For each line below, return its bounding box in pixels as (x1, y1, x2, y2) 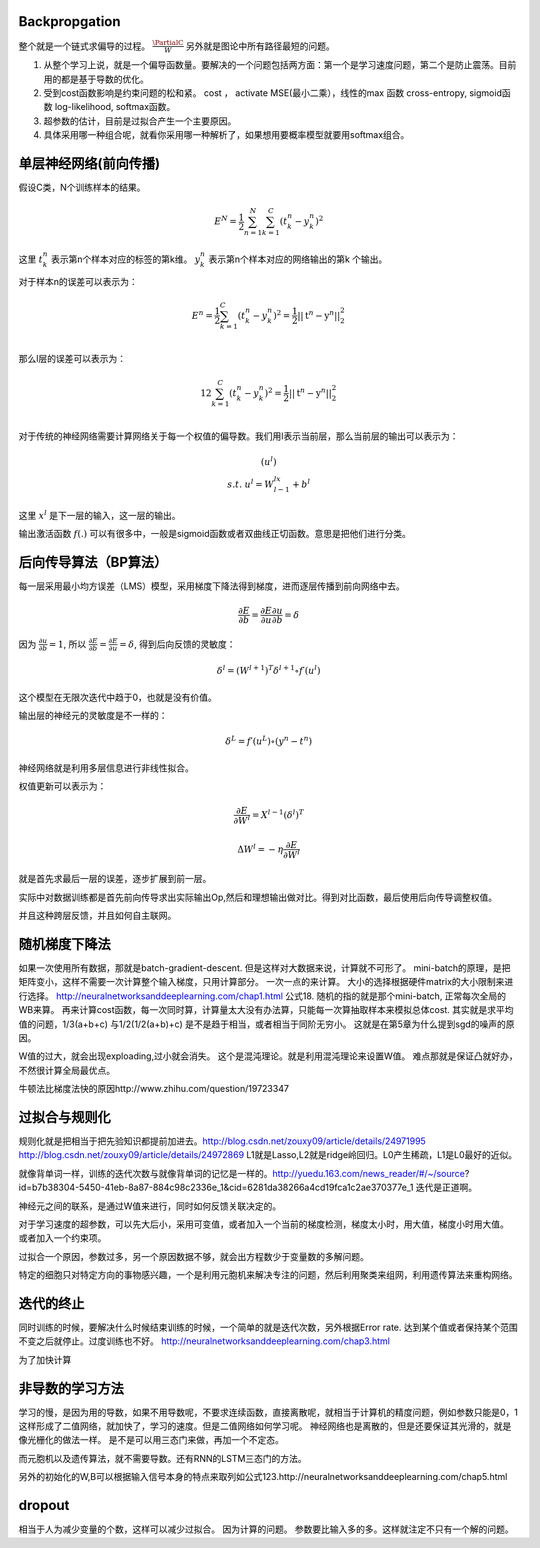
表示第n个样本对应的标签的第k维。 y (50, 253, 201, 265)
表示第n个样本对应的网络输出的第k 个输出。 (208, 253, 388, 265)
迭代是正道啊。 (415, 1181, 478, 1194)
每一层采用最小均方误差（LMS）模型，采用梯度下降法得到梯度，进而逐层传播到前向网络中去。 (18, 580, 405, 592)
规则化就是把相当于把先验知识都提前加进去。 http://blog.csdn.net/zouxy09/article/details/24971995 (18, 1135, 427, 1147)
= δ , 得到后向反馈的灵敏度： (118, 638, 236, 650)
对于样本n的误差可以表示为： (18, 275, 139, 287)
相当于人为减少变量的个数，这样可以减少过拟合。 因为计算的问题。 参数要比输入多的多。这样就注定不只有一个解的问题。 (18, 1523, 514, 1535)
